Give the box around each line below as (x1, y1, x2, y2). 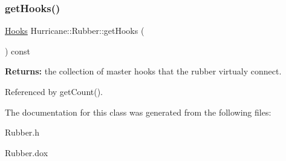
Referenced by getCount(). (5, 85, 103, 97)
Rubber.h (5, 126, 40, 139)
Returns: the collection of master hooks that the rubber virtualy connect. (5, 65, 282, 77)
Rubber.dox (5, 146, 48, 159)
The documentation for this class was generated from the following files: (5, 105, 271, 118)
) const (5, 44, 31, 57)
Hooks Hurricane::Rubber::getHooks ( (5, 24, 145, 37)
